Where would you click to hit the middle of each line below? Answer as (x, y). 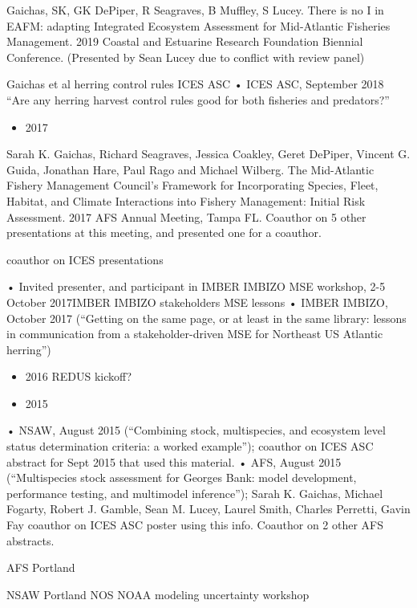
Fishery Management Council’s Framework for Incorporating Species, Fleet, (192, 185)
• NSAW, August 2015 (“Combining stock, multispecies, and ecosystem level (196, 430)
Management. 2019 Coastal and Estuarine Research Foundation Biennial (185, 41)
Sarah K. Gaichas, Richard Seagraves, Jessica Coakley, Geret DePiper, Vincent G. (208, 154)
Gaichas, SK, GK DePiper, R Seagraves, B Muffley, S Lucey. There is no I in (195, 10)
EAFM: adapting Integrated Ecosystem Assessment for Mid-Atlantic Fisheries (198, 25)
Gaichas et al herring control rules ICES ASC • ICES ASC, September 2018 (195, 84)
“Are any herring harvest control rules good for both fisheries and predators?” (198, 99)
